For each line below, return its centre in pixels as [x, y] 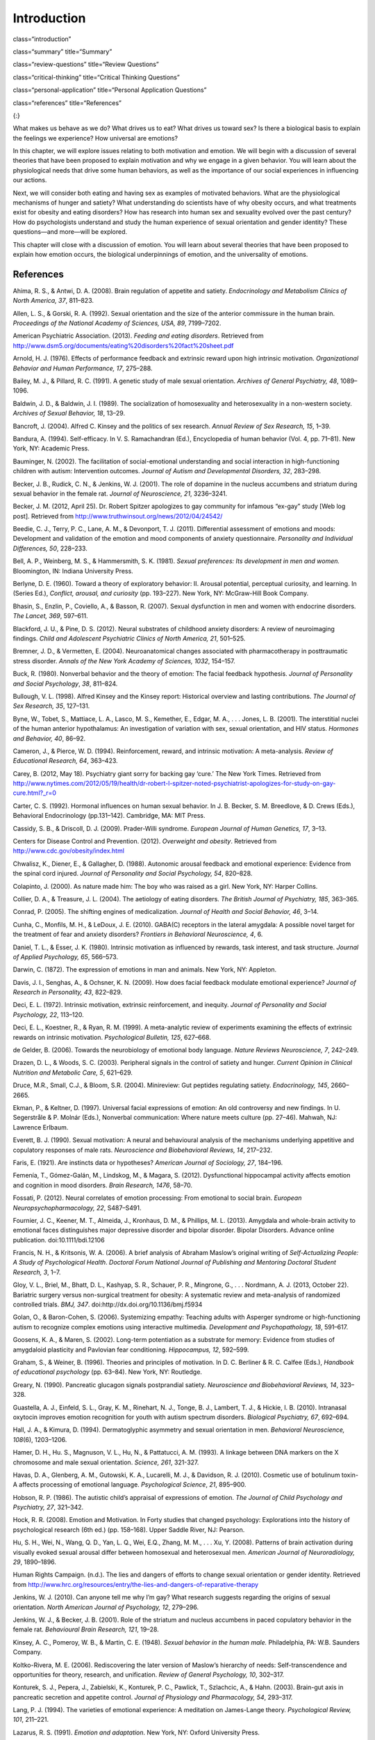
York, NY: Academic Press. [51, 448]
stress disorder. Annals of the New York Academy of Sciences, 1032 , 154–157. [124, 661]
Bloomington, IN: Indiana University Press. [73, 571]
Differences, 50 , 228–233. [50, 548]
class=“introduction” [42, 39]
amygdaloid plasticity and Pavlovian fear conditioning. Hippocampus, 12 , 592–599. [131, 1350]
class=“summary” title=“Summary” [62, 52]
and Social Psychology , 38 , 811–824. [65, 683]
